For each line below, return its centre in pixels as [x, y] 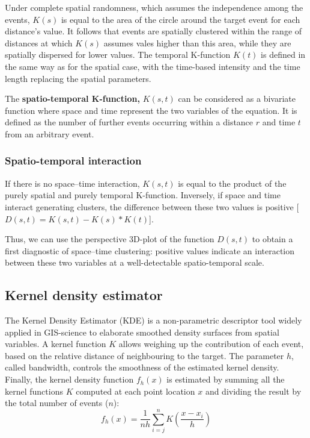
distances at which [39, 42]
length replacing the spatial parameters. [78, 78]
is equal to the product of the [232, 183]
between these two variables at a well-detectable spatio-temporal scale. [135, 262]
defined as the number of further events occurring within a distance [129, 122]
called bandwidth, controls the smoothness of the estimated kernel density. [142, 367]
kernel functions [34, 391]
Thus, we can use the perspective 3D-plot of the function [110, 239]
